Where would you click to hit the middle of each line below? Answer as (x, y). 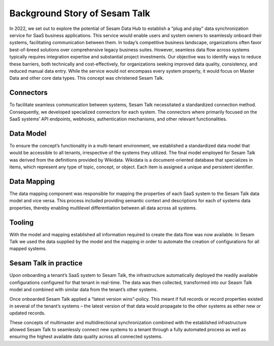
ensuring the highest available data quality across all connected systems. (86, 337)
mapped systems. (28, 248)
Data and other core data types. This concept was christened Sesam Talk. (87, 78)
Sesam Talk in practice (46, 263)
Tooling (22, 222)
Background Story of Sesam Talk (80, 13)
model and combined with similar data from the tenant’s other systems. (84, 290)
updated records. (27, 313)
